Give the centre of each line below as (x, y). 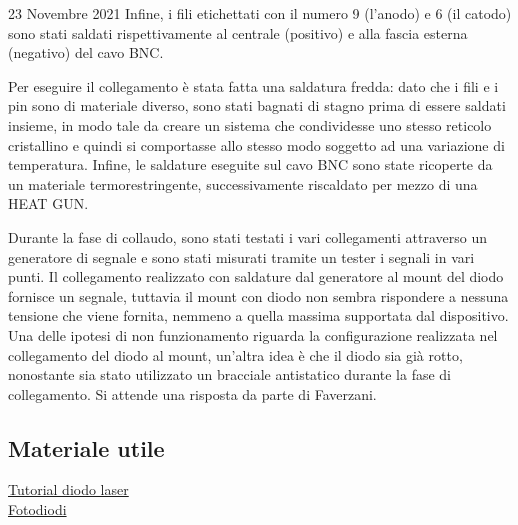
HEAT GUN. (48, 203)
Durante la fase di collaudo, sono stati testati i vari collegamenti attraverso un (248, 236)
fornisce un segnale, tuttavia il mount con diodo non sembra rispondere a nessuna (258, 295)
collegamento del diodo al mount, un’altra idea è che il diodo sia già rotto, (235, 354)
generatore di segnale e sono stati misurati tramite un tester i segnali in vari (241, 256)
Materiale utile (86, 447)
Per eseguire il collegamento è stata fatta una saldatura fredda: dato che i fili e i (253, 85)
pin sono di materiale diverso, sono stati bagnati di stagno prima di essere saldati (257, 105)
